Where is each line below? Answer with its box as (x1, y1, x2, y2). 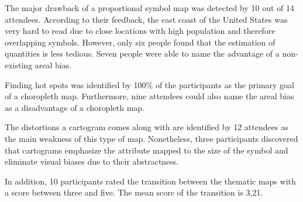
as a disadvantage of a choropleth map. (5, 101, 144, 113)
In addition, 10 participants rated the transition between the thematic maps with (5, 175, 296, 187)
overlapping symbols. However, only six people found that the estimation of (5, 36, 276, 48)
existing (5, 58, 33, 71)
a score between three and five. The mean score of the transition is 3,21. (5, 186, 263, 198)
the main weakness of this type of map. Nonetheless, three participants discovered (5, 132, 298, 144)
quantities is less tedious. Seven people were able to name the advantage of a (5, 47, 280, 60)
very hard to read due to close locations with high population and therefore (5, 25, 276, 37)
